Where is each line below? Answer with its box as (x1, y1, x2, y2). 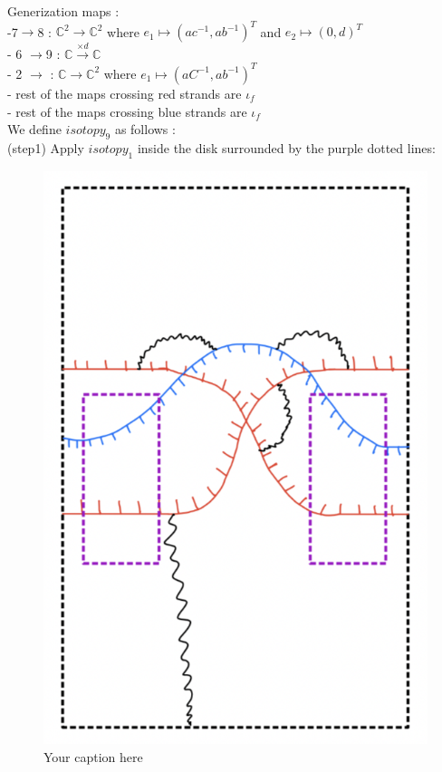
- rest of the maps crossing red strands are (7, 83, 242, 102)
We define (7, 120, 62, 139)
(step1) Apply (7, 138, 84, 157)
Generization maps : (7, 2, 120, 20)
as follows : (114, 120, 176, 139)
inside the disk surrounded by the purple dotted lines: (137, 138, 436, 157)
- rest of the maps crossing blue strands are (7, 101, 247, 121)
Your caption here (43, 747, 143, 766)
